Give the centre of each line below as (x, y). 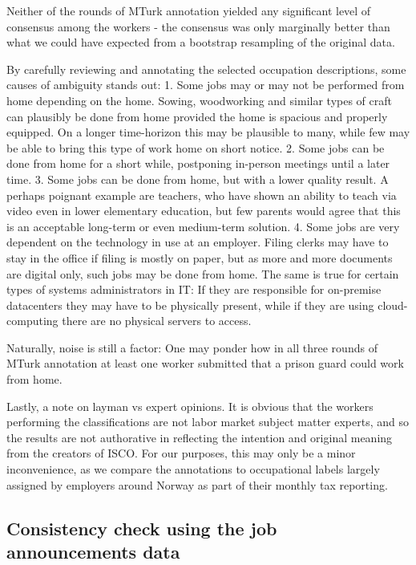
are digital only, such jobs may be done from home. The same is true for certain (203, 273)
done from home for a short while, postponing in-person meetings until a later (198, 163)
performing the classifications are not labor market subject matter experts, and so (208, 422)
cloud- (393, 305)
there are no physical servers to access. (157, 321)
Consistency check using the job (142, 528)
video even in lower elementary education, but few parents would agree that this (204, 211)
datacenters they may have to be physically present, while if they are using (190, 305)
